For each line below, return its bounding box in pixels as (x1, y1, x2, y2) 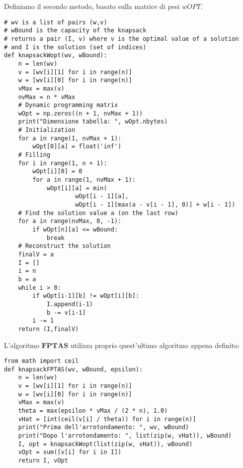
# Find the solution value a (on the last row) (18, 209, 178, 217)
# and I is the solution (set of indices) (4, 43, 147, 51)
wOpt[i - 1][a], (75, 193, 129, 200)
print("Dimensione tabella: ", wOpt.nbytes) (18, 118, 168, 125)
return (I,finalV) (18, 325, 79, 333)
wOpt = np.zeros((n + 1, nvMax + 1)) (18, 110, 143, 117)
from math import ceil (4, 357, 79, 365)
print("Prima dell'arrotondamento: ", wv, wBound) (18, 424, 189, 431)
